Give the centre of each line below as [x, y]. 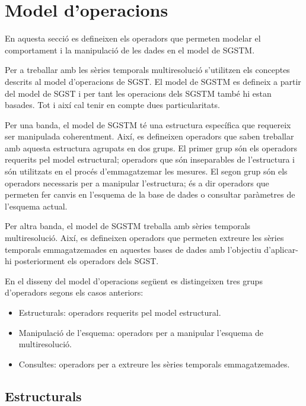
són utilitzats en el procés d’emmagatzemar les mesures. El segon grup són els [146, 171]
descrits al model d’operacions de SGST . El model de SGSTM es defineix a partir [153, 81]
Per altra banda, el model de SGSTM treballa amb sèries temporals [128, 226]
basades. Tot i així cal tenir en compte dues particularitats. [112, 105]
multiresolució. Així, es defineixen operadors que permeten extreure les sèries [144, 238]
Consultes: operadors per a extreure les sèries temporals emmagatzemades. [154, 364]
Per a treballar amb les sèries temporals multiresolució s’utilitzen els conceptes [147, 70]
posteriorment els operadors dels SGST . [87, 261]
